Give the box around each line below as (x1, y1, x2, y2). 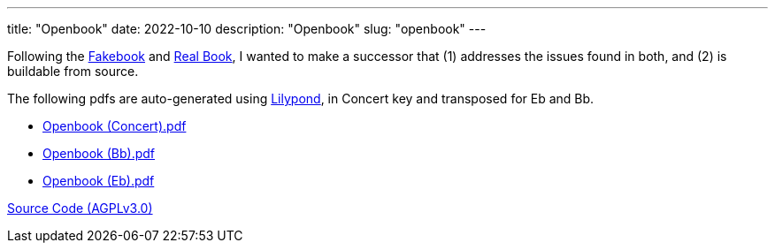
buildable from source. (7, 64, 139, 79)
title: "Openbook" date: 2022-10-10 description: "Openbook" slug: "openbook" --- (7, 21, 487, 36)
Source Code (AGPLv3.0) (7, 201, 153, 216)
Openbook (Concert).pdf (42, 118, 187, 133)
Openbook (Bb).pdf (42, 146, 155, 161)
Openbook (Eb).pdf (42, 173, 155, 188)
